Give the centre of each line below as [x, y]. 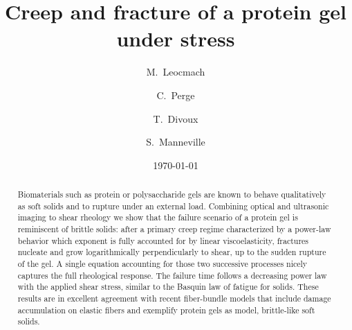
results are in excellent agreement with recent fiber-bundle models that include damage [174, 298]
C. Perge [176, 95]
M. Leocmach [176, 72]
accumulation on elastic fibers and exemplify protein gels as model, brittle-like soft [166, 310]
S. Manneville [176, 142]
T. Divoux [176, 118]
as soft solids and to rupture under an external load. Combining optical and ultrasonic [173, 206]
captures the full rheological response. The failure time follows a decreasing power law [172, 275]
